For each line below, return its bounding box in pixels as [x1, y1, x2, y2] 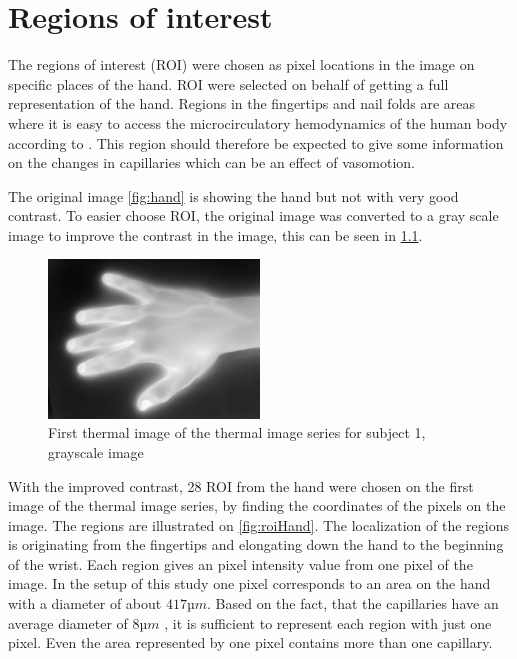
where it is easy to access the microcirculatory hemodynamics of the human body [8, 112, 508, 133]
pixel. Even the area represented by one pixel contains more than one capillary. [8, 632, 493, 653]
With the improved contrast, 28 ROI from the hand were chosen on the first [8, 475, 474, 496]
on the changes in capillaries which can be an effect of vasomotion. [8, 152, 416, 173]
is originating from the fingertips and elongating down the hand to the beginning [8, 534, 504, 555]
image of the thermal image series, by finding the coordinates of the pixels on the [8, 495, 506, 516]
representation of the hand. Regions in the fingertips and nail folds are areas [8, 93, 476, 114]
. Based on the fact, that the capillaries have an [207, 593, 499, 614]
